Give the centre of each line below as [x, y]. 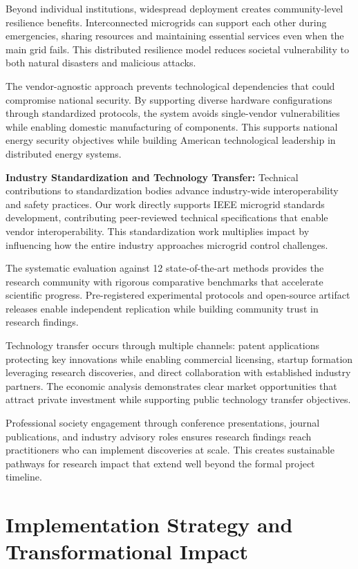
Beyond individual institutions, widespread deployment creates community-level [175, 8]
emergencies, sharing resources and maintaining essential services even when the [175, 36]
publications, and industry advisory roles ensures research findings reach [159, 436]
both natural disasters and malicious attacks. [101, 63]
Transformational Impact [127, 551]
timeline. [24, 477]
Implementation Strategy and [149, 524]
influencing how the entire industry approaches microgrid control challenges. [167, 244]
